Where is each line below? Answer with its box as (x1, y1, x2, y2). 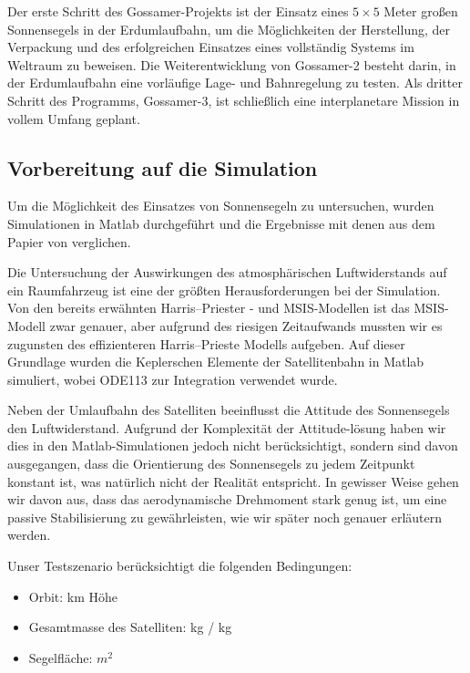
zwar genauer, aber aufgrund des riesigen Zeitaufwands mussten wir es (49, 316, 443, 335)
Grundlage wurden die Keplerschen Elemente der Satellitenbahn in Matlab (7, 352, 424, 371)
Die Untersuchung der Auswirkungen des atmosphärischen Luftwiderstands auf (7, 263, 447, 282)
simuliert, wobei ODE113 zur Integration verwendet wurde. (7, 369, 338, 388)
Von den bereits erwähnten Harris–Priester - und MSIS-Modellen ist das (7, 298, 410, 317)
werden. (7, 525, 51, 544)
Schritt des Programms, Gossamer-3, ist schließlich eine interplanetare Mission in (7, 90, 460, 109)
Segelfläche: (28, 647, 93, 667)
